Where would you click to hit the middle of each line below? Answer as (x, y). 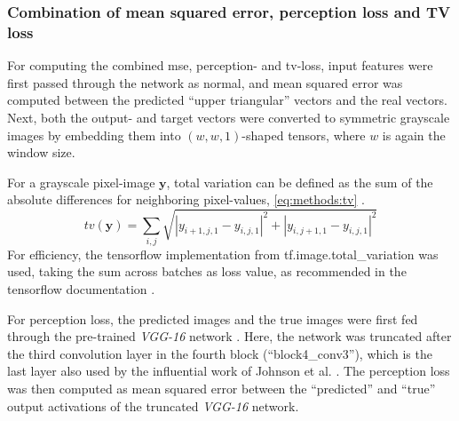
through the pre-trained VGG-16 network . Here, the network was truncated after (229, 336)
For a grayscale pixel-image (81, 182)
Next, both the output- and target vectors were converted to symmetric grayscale (229, 117)
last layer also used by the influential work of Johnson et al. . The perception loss (229, 371)
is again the (414, 135)
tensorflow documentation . (81, 289)
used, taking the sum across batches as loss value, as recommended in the (207, 271)
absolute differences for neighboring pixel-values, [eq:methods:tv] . (186, 199)
